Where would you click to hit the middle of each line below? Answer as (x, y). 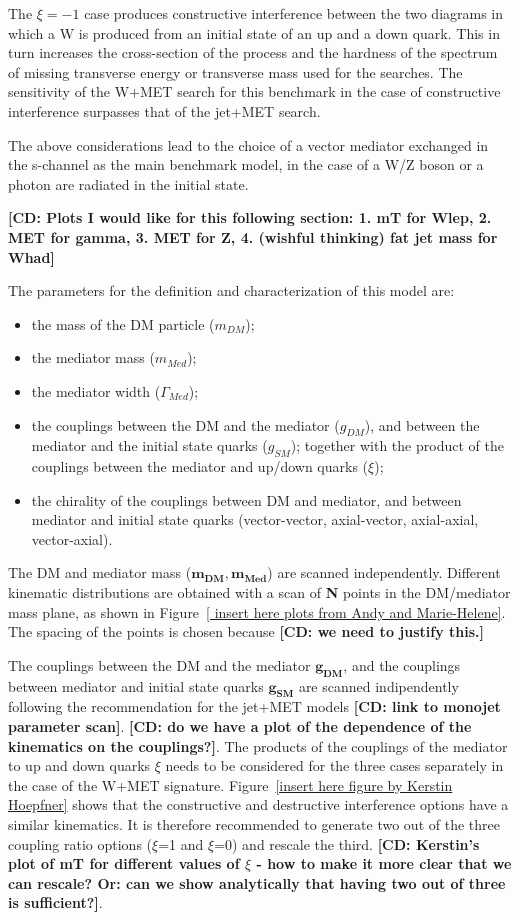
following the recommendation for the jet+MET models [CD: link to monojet (254, 706)
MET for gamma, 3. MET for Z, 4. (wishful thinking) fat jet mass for (253, 236)
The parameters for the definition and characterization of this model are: (231, 290)
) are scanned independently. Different (384, 572)
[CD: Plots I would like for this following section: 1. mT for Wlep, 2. (250, 217)
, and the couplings (402, 664)
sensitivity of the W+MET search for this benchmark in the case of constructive (254, 91)
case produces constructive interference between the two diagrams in (294, 13)
